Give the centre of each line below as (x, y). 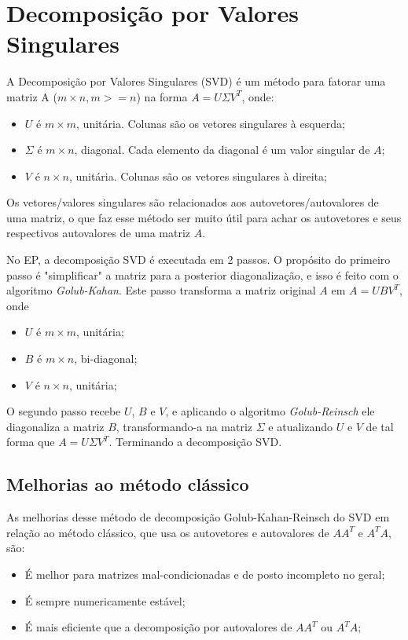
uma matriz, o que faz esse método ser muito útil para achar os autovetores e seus (204, 217)
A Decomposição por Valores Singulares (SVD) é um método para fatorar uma (196, 81)
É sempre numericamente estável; (105, 600)
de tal (380, 426)
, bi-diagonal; (106, 358)
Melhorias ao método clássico (128, 484)
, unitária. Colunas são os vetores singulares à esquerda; (211, 123)
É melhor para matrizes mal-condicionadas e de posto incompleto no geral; (205, 574)
